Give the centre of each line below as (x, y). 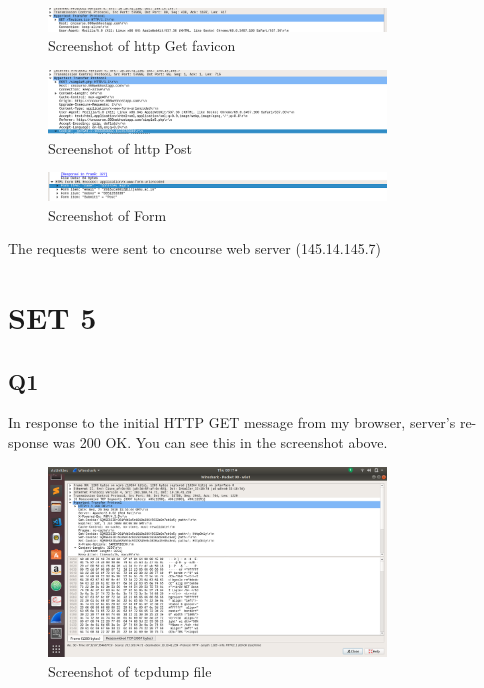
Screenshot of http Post (120, 147)
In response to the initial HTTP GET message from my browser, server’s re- (242, 422)
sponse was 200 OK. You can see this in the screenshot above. (198, 441)
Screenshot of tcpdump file (130, 670)
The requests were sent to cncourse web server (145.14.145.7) (195, 248)
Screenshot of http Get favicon (142, 45)
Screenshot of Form (107, 214)
